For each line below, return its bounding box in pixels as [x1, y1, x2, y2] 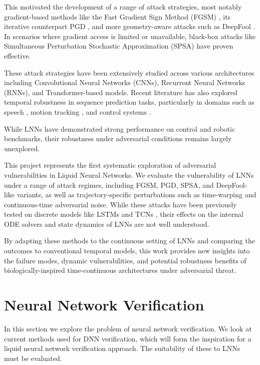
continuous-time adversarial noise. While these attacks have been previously [4, 199, 237, 209]
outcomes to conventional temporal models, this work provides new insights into [4, 245, 250, 256]
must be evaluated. [4, 352, 62, 363]
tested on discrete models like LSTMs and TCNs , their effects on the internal [4, 209, 243, 219]
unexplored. [4, 143, 40, 153]
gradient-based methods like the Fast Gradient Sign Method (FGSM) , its [4, 11, 231, 22]
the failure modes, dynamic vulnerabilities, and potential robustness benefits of [4, 255, 246, 265]
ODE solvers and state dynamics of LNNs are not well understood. [4, 218, 209, 229]
